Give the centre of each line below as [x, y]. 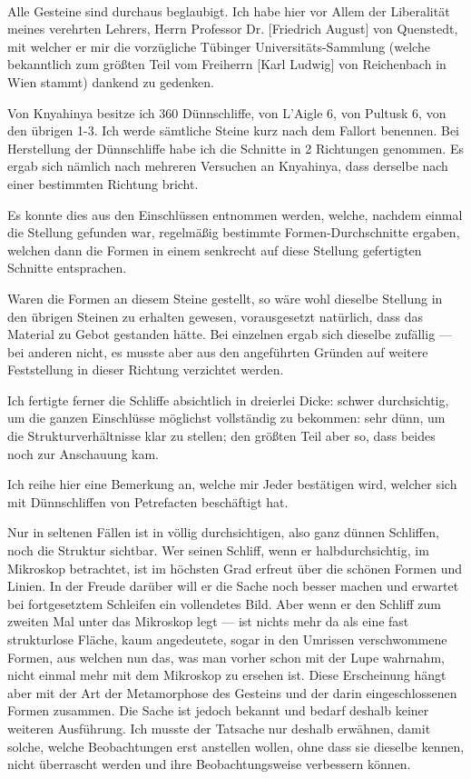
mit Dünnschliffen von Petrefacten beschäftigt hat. [148, 501]
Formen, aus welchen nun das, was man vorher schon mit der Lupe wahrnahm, [226, 657]
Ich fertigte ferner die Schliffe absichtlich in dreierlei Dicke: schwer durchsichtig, [228, 399]
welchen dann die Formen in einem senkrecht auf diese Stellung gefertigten [215, 250]
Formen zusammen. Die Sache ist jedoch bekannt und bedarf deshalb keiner [218, 710]
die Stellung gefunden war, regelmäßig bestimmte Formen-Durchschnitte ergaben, [234, 232]
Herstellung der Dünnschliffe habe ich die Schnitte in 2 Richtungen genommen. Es [235, 148]
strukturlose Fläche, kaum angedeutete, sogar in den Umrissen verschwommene [227, 639]
